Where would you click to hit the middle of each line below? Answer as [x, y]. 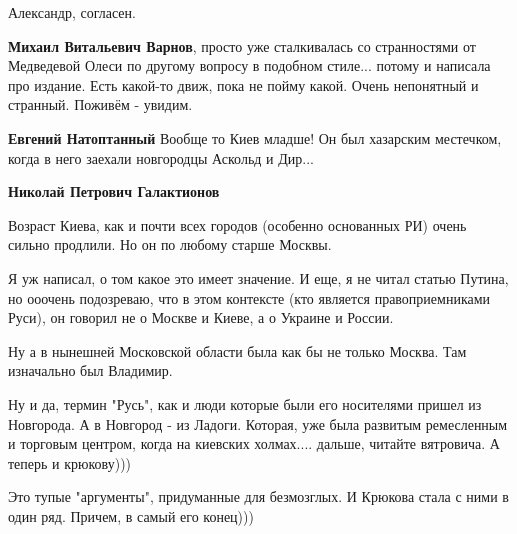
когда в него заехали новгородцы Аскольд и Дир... [161, 157]
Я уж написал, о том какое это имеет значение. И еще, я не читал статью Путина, [258, 277]
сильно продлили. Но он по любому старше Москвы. [170, 244]
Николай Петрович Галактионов [114, 191]
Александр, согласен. [72, 12]
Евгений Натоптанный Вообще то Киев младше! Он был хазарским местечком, [255, 137]
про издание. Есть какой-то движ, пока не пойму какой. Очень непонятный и [243, 84]
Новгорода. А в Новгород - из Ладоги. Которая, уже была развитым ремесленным [258, 423]
